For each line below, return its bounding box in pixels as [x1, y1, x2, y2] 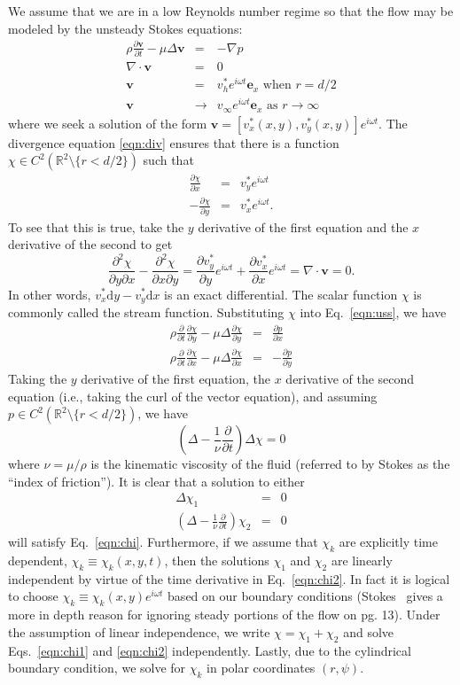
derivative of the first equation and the [198, 217, 409, 236]
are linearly [331, 550, 393, 569]
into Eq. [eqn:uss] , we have [300, 303, 447, 321]
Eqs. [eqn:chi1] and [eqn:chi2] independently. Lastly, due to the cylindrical [8, 641, 411, 659]
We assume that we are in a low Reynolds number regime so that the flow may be [8, 2, 454, 19]
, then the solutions [164, 550, 269, 569]
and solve [343, 622, 394, 641]
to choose [8, 587, 58, 605]
